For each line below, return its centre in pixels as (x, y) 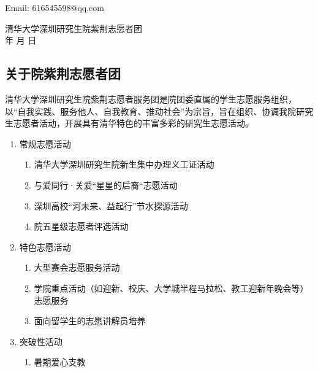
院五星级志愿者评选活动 (81, 226)
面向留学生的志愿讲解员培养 (90, 321)
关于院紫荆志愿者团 (63, 73)
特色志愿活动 (45, 246)
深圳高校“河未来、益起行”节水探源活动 (111, 205)
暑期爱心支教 (60, 362)
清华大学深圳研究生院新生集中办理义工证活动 (124, 164)
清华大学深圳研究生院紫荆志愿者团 (74, 28)
